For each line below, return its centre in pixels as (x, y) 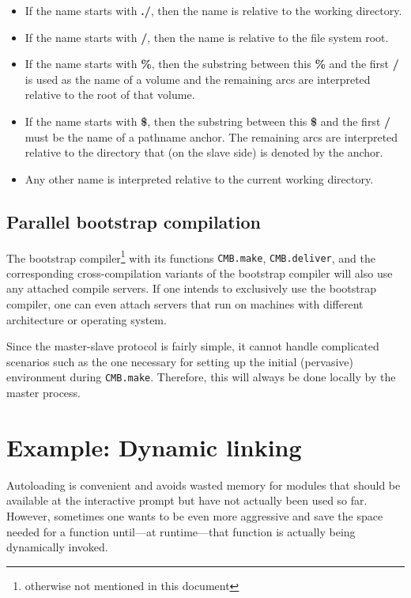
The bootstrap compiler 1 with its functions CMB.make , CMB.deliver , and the (191, 256)
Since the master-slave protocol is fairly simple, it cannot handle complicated (193, 346)
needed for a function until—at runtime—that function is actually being (181, 531)
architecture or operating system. (87, 319)
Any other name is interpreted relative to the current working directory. (199, 178)
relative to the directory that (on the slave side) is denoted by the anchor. (204, 152)
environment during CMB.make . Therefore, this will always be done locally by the (201, 377)
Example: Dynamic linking (154, 447)
